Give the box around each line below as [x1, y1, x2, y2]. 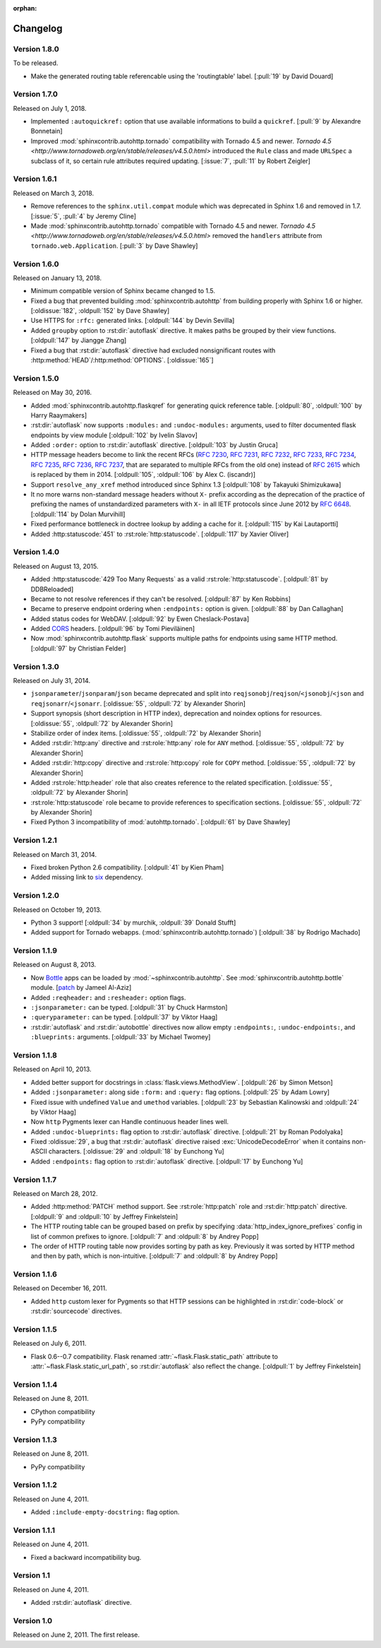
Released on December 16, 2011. [13, 1284, 107, 1293]
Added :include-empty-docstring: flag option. [30, 1508, 180, 1517]
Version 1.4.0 [13, 547, 60, 557]
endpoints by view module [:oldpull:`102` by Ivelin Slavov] [30, 431, 198, 439]
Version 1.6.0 [13, 259, 59, 268]
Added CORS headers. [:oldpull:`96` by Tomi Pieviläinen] [30, 624, 195, 633]
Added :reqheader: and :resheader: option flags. [30, 993, 186, 1002]
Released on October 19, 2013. [13, 905, 102, 914]
